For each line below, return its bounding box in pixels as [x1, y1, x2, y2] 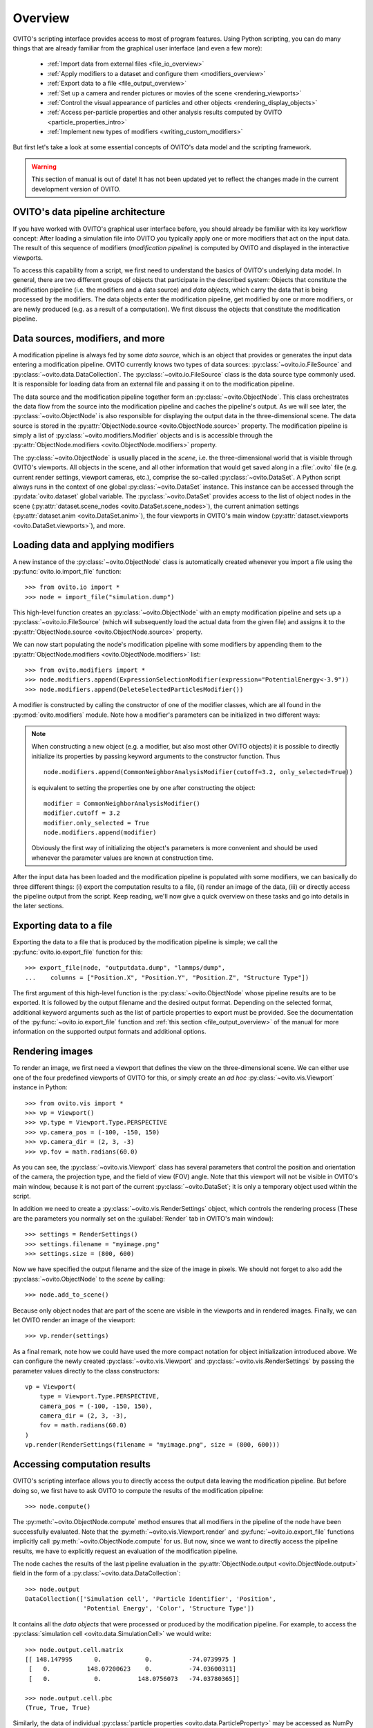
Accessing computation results [12, 1458, 151, 1470]
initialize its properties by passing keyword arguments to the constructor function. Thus [31, 752, 280, 760]
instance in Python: [12, 1083, 68, 1091]
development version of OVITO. [31, 185, 121, 193]
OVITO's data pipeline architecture [12, 206, 166, 218]
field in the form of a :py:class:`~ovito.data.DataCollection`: [12, 1569, 181, 1577]
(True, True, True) [25, 1704, 91, 1711]
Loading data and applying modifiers [12, 539, 175, 551]
